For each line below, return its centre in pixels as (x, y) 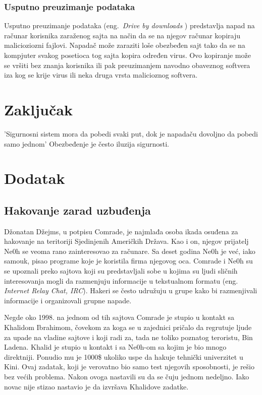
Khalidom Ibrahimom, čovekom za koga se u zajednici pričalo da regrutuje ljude (128, 327)
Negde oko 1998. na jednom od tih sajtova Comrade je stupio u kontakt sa (119, 317)
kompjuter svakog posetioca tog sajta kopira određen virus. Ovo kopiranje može (127, 55)
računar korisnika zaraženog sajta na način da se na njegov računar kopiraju (122, 35)
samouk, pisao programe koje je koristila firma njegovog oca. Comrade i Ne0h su (128, 261)
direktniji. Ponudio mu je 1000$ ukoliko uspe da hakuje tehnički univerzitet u (124, 356)
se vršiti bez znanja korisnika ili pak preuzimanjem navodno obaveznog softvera (127, 65)
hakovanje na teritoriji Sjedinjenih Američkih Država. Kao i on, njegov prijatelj (126, 241)
